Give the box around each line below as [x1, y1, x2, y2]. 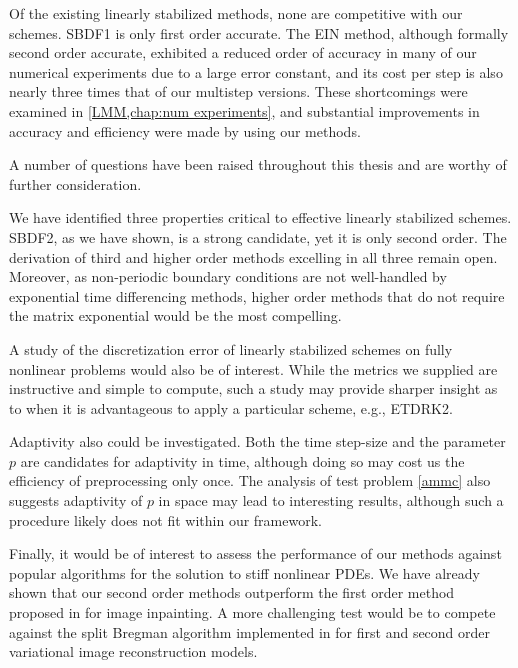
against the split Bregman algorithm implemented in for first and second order [9, 621, 491, 642]
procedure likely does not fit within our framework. [9, 509, 322, 530]
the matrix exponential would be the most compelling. [9, 305, 342, 326]
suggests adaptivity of [9, 490, 143, 511]
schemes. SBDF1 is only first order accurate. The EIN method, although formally [9, 22, 509, 43]
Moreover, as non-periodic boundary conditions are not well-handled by [9, 266, 447, 287]
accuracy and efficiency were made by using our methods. [9, 120, 361, 141]
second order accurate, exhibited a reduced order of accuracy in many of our [9, 42, 477, 63]
